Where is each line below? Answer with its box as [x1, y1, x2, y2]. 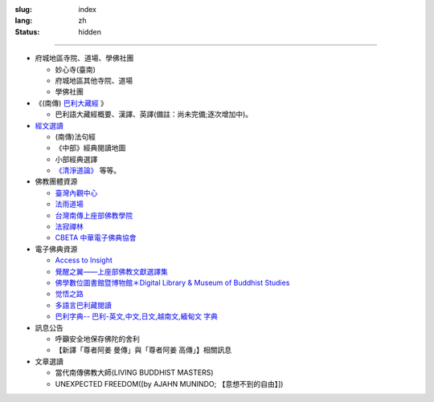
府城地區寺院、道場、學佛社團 [35, 53, 134, 63]
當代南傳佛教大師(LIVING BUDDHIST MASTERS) [55, 367, 214, 377]
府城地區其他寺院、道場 [55, 75, 133, 85]
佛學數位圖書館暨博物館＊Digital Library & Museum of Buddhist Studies [55, 278, 290, 287]
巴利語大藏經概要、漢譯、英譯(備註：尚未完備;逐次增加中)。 [55, 109, 253, 120]
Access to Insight [55, 255, 113, 265]
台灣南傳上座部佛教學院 [55, 210, 133, 220]
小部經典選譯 [55, 154, 98, 164]
